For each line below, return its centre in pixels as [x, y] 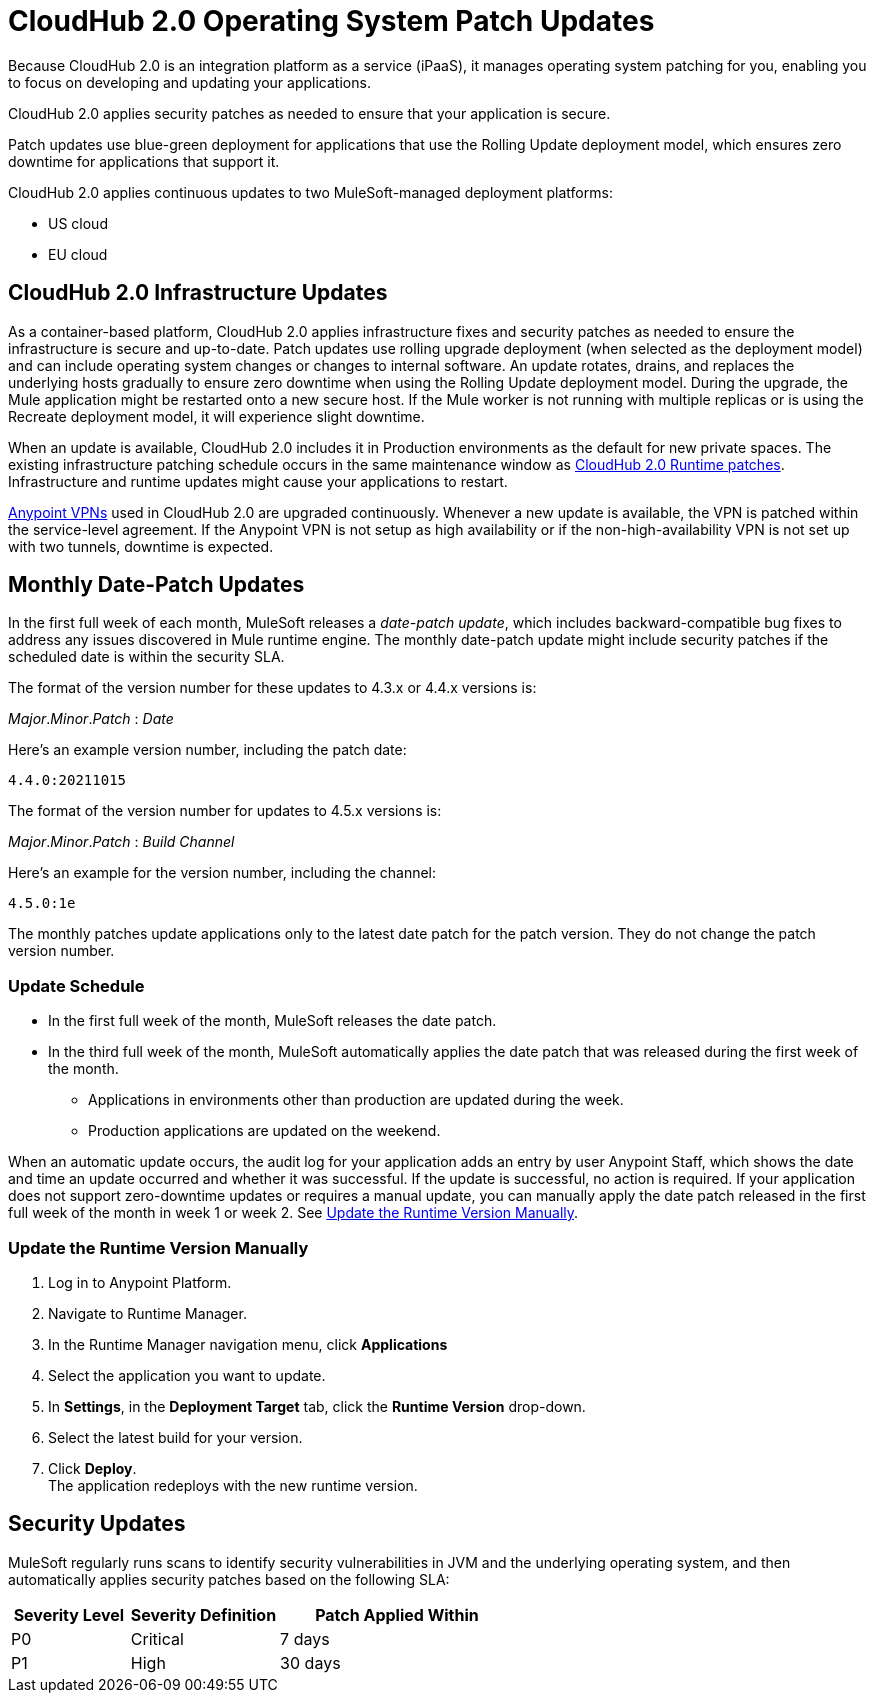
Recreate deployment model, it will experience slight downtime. [216, 416]
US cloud [78, 223]
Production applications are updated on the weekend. [264, 1131]
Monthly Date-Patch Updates [156, 585]
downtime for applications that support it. [144, 161]
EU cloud [78, 254]
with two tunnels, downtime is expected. [141, 546]
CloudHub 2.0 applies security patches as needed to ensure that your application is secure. [309, 113]
